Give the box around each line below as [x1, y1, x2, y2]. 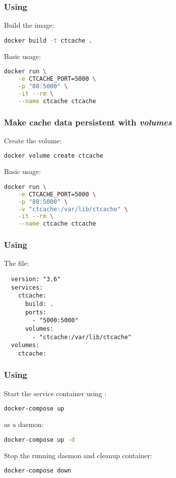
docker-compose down [4, 467, 72, 475]
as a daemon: [4, 419, 44, 429]
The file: [4, 258, 29, 268]
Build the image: [4, 20, 54, 30]
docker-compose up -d [4, 436, 75, 443]
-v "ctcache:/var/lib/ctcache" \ [18, 205, 128, 213]
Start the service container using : [4, 388, 107, 398]
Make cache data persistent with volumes [4, 116, 172, 128]
